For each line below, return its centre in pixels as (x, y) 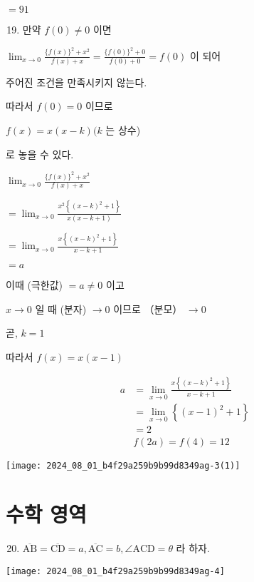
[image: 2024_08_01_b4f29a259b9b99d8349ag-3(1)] (123, 466)
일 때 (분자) (61, 308)
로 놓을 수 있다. (40, 154)
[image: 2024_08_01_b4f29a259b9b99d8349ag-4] (115, 571)
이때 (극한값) (34, 285)
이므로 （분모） (148, 308)
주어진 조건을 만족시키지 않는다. (76, 82)
